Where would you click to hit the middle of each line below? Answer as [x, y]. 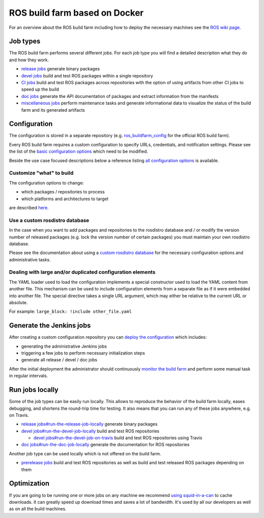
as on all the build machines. [38, 509]
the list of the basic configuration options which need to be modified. [79, 151]
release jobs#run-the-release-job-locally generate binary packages [89, 424]
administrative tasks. [30, 259]
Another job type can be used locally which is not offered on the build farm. [85, 453]
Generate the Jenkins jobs [50, 326]
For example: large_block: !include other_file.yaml [70, 311]
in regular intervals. [29, 376]
